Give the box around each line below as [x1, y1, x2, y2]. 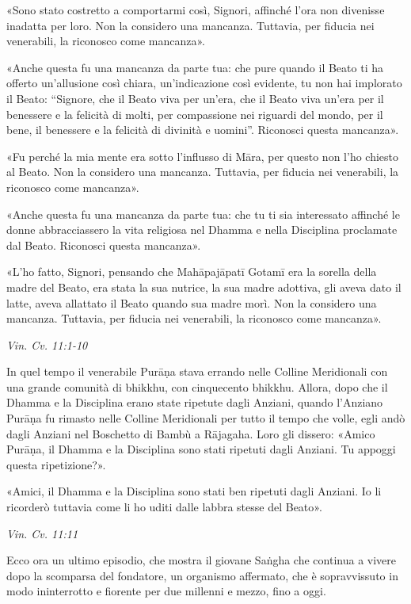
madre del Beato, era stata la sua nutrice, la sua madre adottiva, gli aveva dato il [6, 278, 401, 295]
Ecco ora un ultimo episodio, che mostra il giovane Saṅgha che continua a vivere [6, 552, 396, 568]
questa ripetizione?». [6, 456, 106, 472]
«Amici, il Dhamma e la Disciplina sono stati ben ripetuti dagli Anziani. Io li [6, 483, 382, 499]
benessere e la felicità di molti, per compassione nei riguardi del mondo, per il [6, 105, 383, 122]
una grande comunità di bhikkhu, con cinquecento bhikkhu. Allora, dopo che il [6, 378, 388, 395]
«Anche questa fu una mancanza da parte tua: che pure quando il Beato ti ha [6, 59, 383, 75]
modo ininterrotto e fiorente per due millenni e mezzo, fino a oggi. [6, 583, 326, 599]
